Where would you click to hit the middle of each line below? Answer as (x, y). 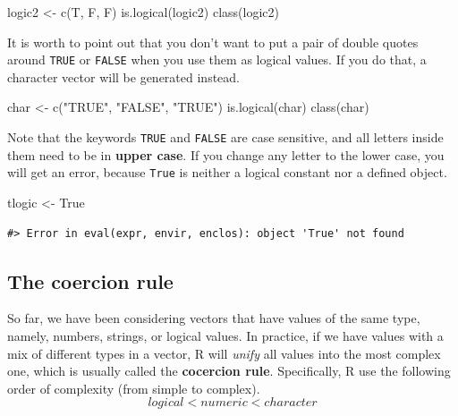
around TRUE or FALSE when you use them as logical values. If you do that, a (217, 59)
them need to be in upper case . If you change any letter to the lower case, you (226, 154)
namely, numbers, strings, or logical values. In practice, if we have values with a (225, 335)
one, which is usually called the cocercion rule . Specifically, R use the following (229, 371)
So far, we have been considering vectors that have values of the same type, (214, 318)
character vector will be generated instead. (123, 76)
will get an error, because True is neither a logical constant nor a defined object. (227, 172)
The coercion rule (90, 280)
